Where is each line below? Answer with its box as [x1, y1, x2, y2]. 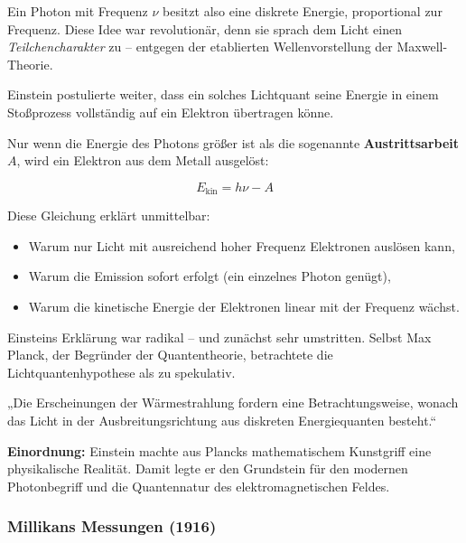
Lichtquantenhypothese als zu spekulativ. [7, 362, 236, 381]
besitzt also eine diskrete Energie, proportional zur [163, 2, 443, 20]
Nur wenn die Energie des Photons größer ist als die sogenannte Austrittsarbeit [7, 133, 460, 152]
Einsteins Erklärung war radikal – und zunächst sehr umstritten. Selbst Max [7, 327, 432, 346]
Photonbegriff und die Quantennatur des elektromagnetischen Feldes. [7, 476, 390, 495]
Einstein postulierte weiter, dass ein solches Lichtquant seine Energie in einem [7, 85, 439, 104]
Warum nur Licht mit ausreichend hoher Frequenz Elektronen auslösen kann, [28, 236, 455, 255]
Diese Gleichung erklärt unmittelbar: [7, 206, 210, 225]
